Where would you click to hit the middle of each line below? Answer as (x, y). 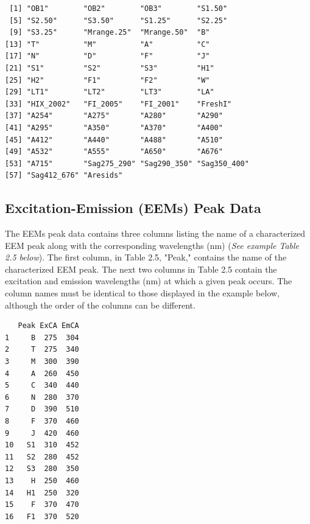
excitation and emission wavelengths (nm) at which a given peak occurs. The (149, 281)
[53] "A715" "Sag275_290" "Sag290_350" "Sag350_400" (127, 163)
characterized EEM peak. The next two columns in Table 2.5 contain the (141, 269)
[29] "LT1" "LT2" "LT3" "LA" (110, 92)
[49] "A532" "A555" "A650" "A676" (114, 152)
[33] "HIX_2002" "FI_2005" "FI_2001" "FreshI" (118, 104)
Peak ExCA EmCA (48, 326)
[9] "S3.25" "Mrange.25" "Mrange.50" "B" (110, 33)
